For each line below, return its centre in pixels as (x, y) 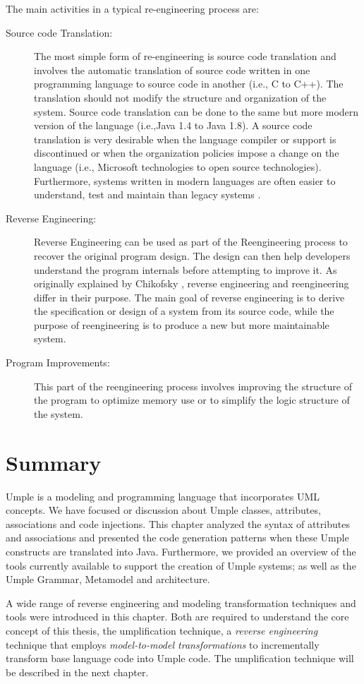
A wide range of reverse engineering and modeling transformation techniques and (181, 602)
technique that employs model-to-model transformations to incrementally (163, 644)
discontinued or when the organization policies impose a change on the (187, 153)
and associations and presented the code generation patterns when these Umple (177, 538)
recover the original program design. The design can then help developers (192, 255)
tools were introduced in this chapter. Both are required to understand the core (177, 617)
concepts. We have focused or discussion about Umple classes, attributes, (163, 510)
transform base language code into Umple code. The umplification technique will (180, 658)
